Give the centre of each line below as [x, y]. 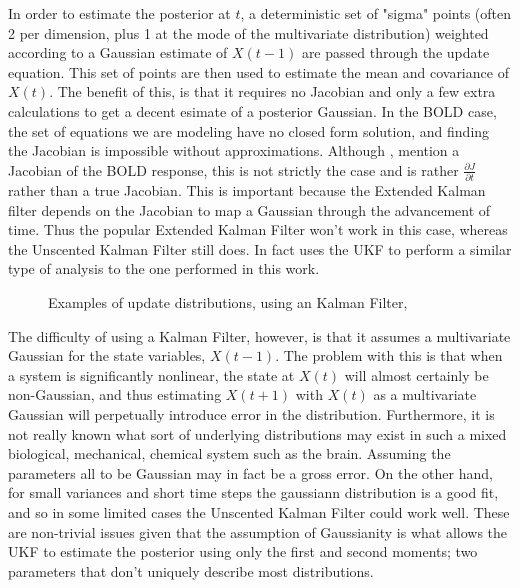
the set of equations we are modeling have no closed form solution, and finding [249, 130]
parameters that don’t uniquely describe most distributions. [191, 570]
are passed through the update [395, 52]
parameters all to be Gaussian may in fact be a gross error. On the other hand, [250, 472]
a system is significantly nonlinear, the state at [151, 374]
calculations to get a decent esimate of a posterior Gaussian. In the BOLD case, [252, 110]
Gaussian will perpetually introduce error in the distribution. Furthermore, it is [251, 414]
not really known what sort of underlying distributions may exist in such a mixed [257, 433]
